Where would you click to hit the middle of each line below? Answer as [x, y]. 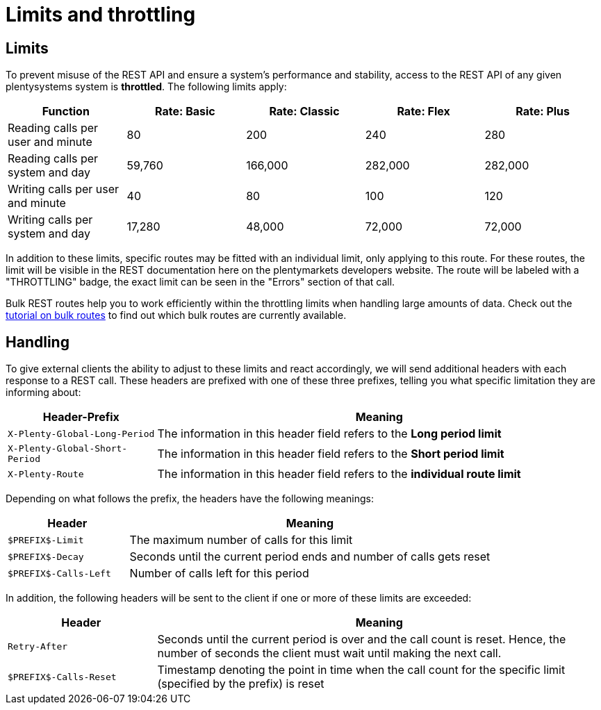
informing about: [43, 393]
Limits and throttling [101, 15]
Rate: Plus [543, 112]
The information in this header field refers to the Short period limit [331, 454]
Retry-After [38, 646]
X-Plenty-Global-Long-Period [81, 434]
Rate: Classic [304, 112]
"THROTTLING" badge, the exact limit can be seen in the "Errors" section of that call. [200, 282]
